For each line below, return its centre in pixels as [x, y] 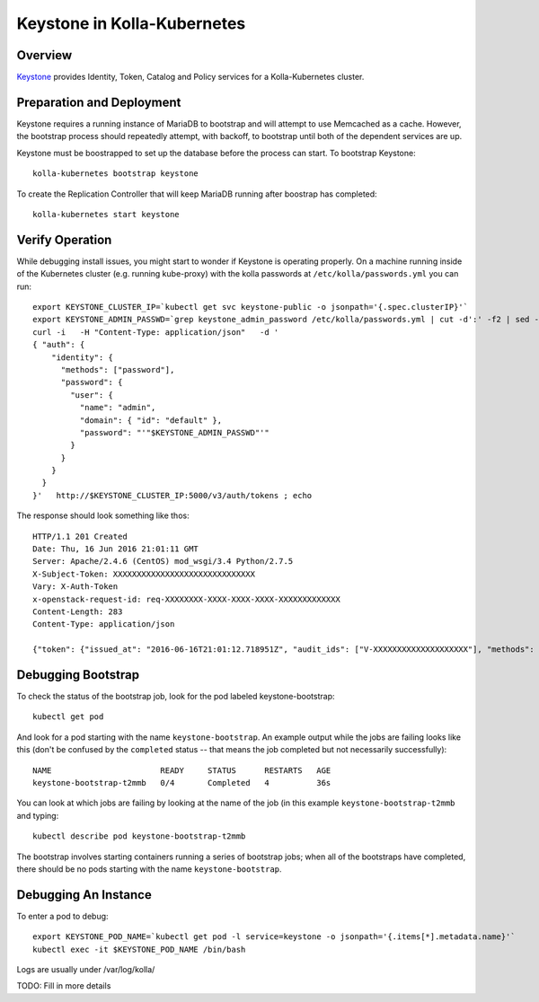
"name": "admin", [118, 408]
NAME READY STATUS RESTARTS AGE [182, 770]
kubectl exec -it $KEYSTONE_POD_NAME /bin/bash [139, 949]
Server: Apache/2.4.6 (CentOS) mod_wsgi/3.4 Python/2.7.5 [163, 562]
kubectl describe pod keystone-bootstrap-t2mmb [139, 836]
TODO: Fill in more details [64, 986]
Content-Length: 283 [78, 611]
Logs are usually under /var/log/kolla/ [86, 970]
